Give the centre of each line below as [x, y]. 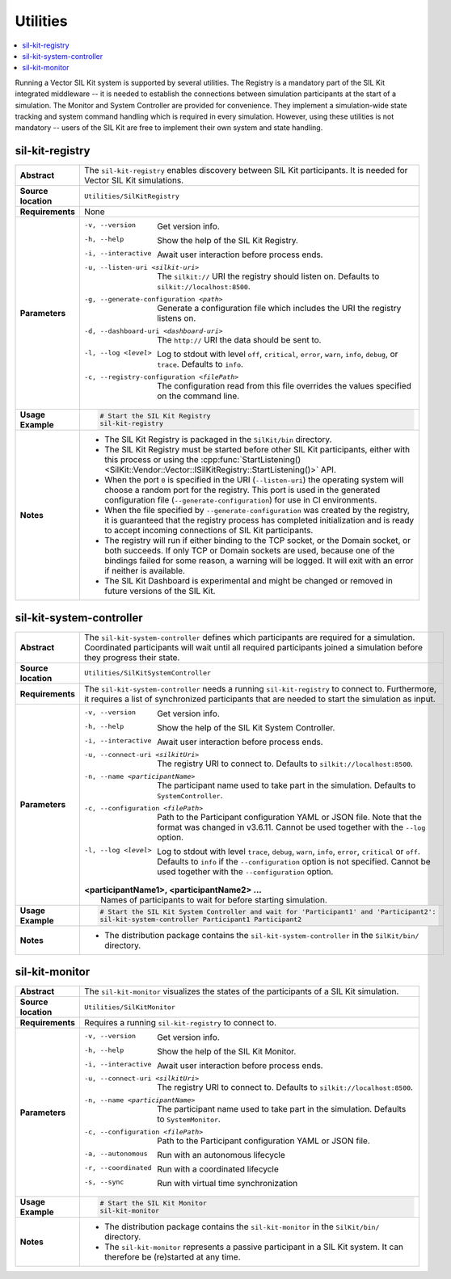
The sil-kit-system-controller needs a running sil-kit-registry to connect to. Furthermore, [260, 688]
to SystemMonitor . [189, 1119]
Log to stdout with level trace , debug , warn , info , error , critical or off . [288, 851]
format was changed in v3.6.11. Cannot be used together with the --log [291, 827]
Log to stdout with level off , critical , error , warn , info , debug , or [277, 354]
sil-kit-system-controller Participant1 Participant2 [201, 919]
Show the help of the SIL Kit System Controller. [246, 727]
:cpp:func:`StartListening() [251, 460]
